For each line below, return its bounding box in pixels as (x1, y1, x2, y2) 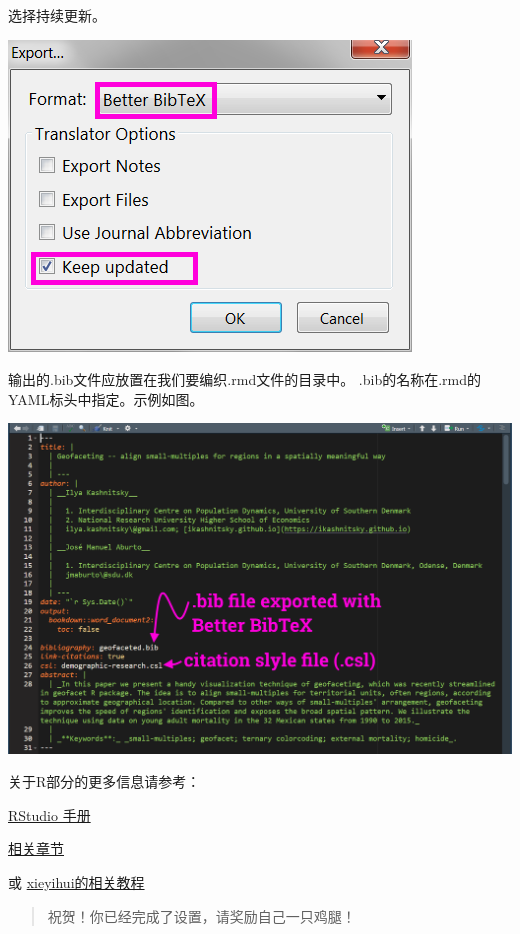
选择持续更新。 (8, 5, 106, 25)
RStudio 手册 (8, 804, 91, 825)
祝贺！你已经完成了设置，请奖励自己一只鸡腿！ (47, 905, 356, 926)
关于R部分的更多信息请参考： (8, 771, 201, 792)
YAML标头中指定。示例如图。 (8, 388, 204, 409)
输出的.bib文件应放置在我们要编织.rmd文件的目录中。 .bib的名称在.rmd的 (8, 369, 482, 390)
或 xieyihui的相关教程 (8, 872, 145, 892)
